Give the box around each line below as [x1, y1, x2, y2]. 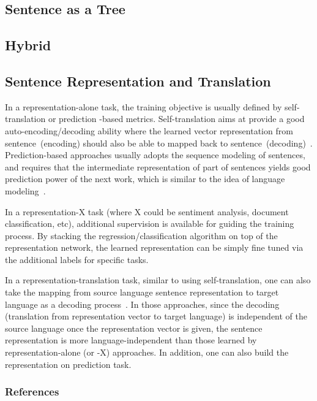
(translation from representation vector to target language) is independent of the [5, 310, 307, 323]
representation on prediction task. [5, 357, 132, 370]
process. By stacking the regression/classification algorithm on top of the [5, 229, 278, 242]
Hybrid [5, 36, 51, 55]
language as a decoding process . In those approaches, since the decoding [5, 297, 280, 310]
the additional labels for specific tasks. [5, 253, 149, 265]
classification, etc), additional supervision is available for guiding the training [5, 217, 294, 230]
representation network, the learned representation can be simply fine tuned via [5, 241, 304, 254]
